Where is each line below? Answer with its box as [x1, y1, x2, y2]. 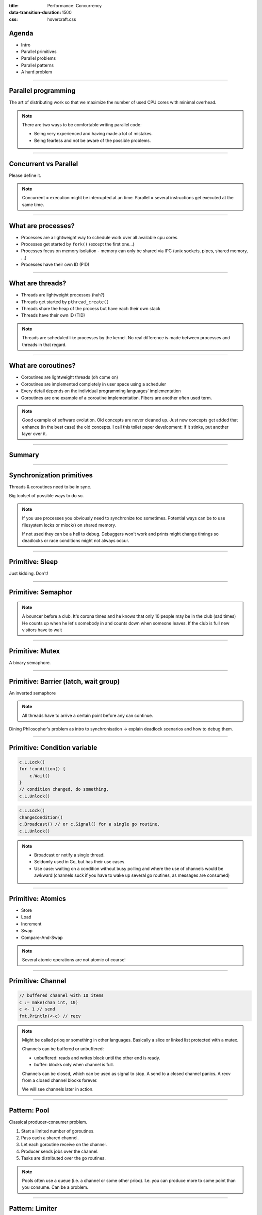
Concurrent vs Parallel [9, 159, 78, 168]
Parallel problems [21, 55, 56, 61]
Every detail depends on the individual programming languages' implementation [21, 388, 181, 394]
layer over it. [22, 431, 47, 437]
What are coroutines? [9, 362, 76, 370]
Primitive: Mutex [9, 647, 60, 655]
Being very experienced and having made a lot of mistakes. [34, 131, 153, 137]
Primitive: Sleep [9, 558, 58, 566]
